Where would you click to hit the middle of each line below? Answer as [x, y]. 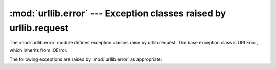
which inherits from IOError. [39, 50]
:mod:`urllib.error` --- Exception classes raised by [118, 13]
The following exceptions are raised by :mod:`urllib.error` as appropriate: [86, 59]
